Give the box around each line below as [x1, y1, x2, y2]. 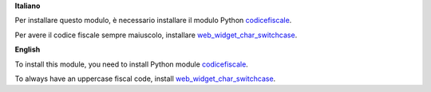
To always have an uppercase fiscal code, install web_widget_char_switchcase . [14, 74, 276, 83]
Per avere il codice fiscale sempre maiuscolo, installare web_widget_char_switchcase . [14, 30, 298, 40]
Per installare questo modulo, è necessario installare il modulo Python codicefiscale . [14, 16, 292, 25]
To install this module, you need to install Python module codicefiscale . [14, 59, 249, 69]
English [14, 44, 41, 55]
